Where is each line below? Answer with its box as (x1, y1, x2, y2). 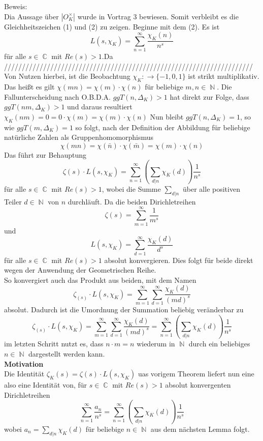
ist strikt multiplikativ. (188, 71, 259, 81)
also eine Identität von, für (4, 379, 87, 390)
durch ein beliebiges (188, 338, 250, 349)
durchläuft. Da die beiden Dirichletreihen (68, 196, 196, 207)
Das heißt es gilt (4, 81, 55, 92)
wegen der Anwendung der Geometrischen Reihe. (4, 264, 156, 275)
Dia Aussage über (4, 11, 59, 21)
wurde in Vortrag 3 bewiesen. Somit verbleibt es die (77, 11, 239, 21)
